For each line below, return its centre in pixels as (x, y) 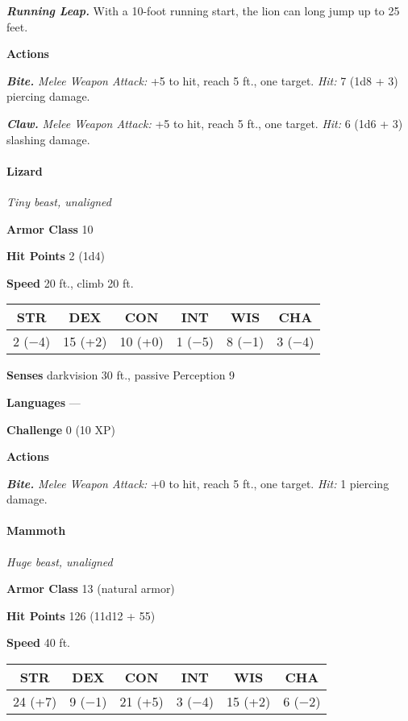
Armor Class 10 (50, 228)
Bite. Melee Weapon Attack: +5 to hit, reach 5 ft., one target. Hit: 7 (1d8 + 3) (202, 80)
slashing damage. (48, 139)
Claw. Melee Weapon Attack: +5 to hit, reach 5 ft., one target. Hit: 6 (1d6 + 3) (205, 123)
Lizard (25, 170)
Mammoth (36, 530)
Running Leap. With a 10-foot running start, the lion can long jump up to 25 (203, 10)
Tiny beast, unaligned (59, 201)
